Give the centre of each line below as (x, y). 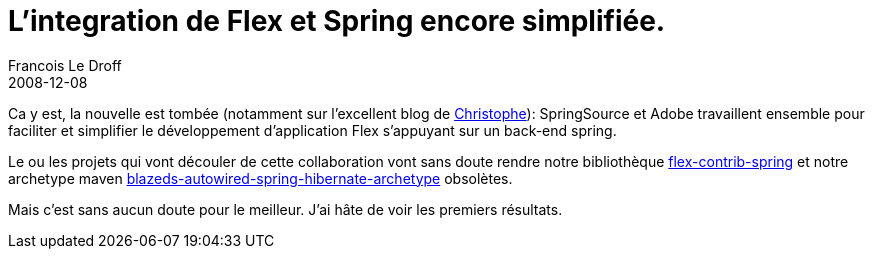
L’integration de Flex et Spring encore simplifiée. (337, 21)
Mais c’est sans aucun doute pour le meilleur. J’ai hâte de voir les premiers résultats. (285, 209)
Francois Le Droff (65, 65)
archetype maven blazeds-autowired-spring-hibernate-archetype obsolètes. (260, 178)
